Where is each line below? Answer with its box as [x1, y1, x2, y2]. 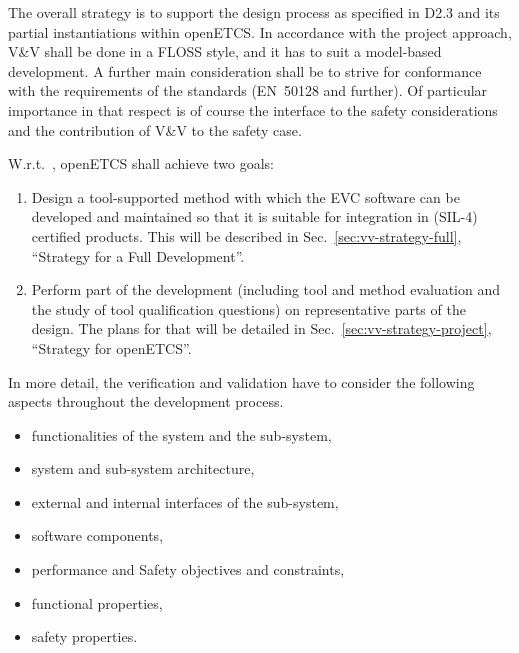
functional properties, [31, 592, 163, 613]
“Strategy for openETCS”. [31, 337, 192, 358]
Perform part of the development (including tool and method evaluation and [31, 279, 500, 300]
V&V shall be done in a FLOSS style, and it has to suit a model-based [8, 41, 442, 62]
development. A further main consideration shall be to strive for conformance [8, 60, 482, 81]
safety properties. [31, 626, 138, 647]
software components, [31, 525, 164, 546]
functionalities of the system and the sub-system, [31, 424, 332, 445]
